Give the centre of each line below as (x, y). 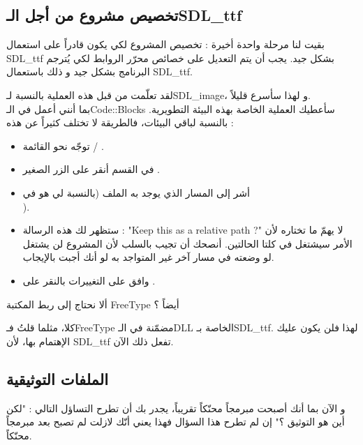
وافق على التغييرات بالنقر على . (89, 280)
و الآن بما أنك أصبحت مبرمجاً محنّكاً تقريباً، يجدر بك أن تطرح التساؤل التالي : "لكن (176, 408)
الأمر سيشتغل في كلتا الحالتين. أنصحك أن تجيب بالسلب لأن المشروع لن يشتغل (187, 243)
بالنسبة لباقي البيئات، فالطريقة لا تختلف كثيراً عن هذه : (120, 122)
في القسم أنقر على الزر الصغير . (91, 169)
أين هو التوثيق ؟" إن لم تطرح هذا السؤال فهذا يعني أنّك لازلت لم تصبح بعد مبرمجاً (176, 422)
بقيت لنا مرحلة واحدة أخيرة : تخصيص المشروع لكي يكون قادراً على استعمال (165, 44)
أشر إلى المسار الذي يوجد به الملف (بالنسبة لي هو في (136, 192)
